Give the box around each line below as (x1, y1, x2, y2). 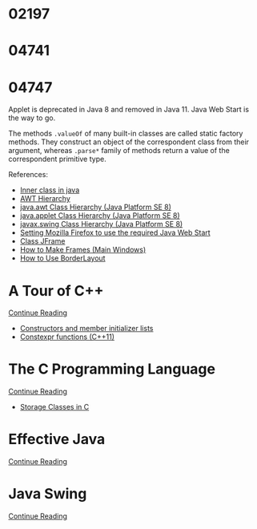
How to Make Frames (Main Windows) (19, 245, 147, 255)
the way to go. (8, 113, 56, 123)
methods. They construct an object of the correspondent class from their (8, 137, 250, 147)
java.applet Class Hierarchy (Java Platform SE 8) (19, 211, 180, 220)
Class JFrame (19, 236, 66, 246)
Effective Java (8, 430, 106, 449)
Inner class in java (19, 185, 80, 195)
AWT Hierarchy (19, 194, 70, 204)
